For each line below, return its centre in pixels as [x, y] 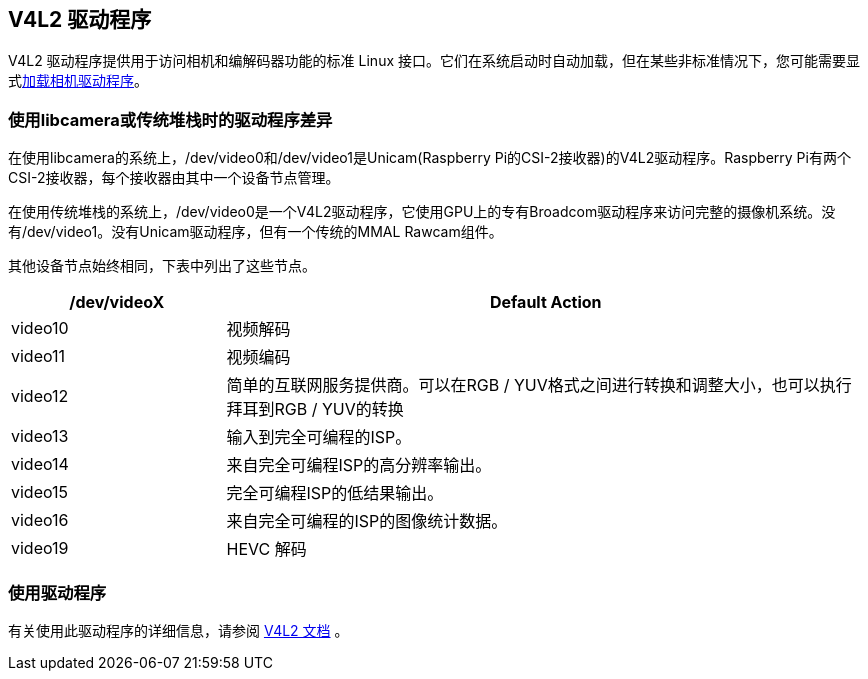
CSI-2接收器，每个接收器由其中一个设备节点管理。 [174, 178]
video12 [40, 396]
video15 [40, 492]
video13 [40, 436]
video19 [40, 548]
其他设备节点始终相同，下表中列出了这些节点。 [162, 266]
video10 [40, 328]
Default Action [545, 302]
